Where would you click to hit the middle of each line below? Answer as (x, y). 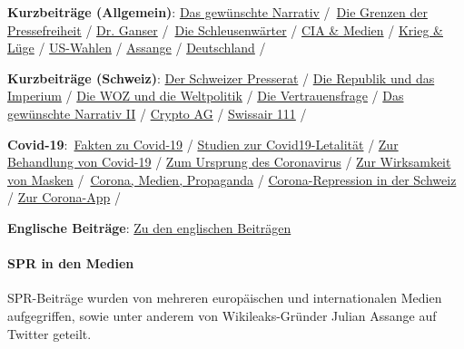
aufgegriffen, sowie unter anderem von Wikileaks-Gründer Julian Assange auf (222, 315)
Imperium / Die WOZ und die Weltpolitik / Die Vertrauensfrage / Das (206, 96)
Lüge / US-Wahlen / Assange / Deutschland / (137, 48)
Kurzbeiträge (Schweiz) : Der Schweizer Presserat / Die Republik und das (221, 78)
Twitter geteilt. (49, 333)
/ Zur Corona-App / (64, 197)
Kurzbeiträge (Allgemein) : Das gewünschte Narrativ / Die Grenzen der (217, 12)
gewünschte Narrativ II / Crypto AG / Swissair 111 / (157, 113)
